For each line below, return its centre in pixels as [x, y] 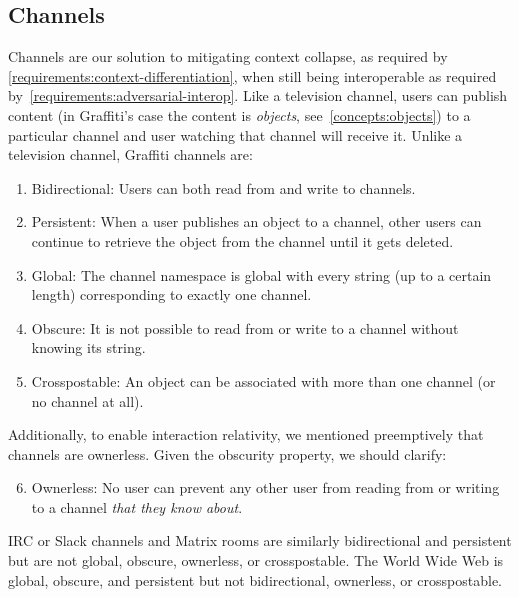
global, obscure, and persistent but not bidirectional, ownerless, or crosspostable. [255, 579]
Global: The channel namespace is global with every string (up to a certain [261, 274]
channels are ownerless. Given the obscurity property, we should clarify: [227, 453]
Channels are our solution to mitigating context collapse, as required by [228, 56]
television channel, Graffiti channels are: [130, 154]
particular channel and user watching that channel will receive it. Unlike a [235, 134]
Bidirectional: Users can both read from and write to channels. [223, 187]
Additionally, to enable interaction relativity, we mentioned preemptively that [246, 434]
